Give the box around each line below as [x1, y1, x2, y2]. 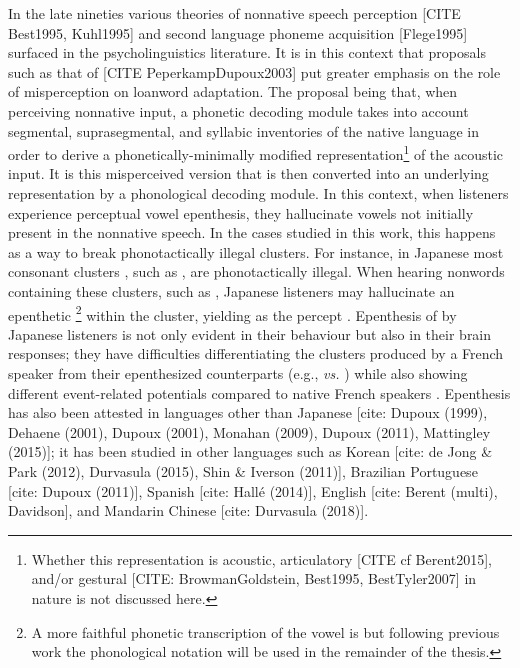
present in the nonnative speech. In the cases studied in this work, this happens [8, 222, 496, 243]
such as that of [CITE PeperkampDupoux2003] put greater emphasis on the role [8, 61, 501, 82]
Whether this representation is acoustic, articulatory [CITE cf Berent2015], [31, 548, 493, 569]
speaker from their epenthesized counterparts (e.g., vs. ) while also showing [8, 363, 468, 383]
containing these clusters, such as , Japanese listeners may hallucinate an [8, 280, 455, 301]
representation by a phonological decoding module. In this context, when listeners [8, 183, 509, 203]
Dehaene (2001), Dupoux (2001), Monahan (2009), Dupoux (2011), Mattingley [8, 421, 491, 442]
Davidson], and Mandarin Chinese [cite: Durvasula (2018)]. [8, 500, 369, 521]
